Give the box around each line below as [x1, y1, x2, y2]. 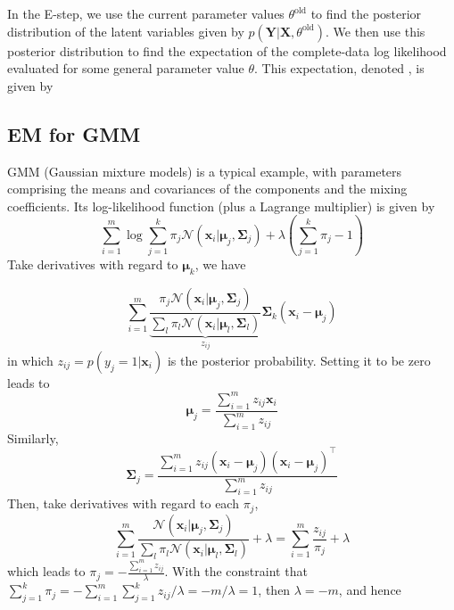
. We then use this [326, 21, 425, 40]
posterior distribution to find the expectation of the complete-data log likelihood [7, 41, 447, 60]
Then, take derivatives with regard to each [7, 494, 239, 513]
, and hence [338, 581, 401, 599]
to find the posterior [310, 4, 422, 22]
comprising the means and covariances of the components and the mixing [7, 179, 408, 198]
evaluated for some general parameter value [7, 59, 244, 78]
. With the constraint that [164, 562, 308, 581]
